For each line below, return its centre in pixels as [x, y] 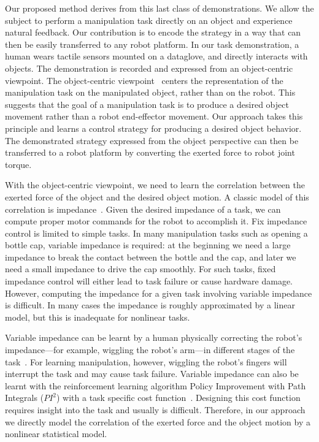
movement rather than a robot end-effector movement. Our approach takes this [154, 116]
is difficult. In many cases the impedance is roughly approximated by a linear [150, 305]
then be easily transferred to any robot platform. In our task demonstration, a [152, 44]
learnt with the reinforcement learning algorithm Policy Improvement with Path [156, 385]
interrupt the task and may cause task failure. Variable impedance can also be [152, 374]
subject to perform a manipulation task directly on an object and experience [149, 20]
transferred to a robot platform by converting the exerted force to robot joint [150, 152]
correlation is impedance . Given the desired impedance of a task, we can [143, 209]
